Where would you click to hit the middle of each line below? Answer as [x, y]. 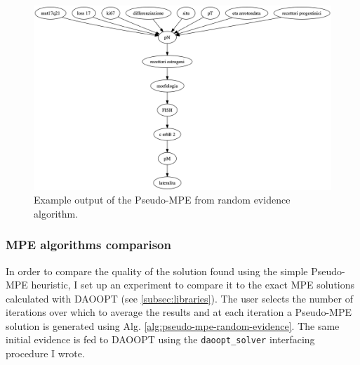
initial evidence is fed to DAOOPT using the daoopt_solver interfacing [160, 339]
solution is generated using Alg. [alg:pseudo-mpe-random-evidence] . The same [173, 325]
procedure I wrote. [45, 353]
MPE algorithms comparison [88, 245]
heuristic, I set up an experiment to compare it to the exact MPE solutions [193, 285]
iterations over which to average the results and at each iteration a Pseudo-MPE [179, 312]
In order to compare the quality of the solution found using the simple [157, 271]
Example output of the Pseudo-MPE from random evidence [162, 200]
